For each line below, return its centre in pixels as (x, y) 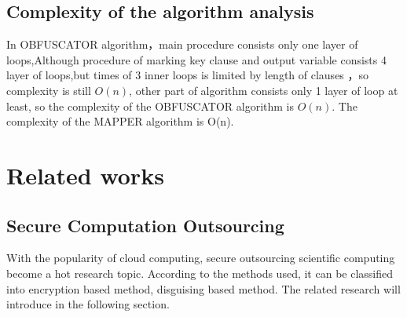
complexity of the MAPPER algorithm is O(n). (120, 121)
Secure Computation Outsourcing (145, 225)
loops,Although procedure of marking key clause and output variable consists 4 (196, 59)
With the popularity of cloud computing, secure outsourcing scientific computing (201, 258)
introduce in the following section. (88, 304)
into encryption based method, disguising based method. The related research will (203, 288)
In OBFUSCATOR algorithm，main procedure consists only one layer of (182, 44)
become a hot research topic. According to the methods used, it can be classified (200, 273)
